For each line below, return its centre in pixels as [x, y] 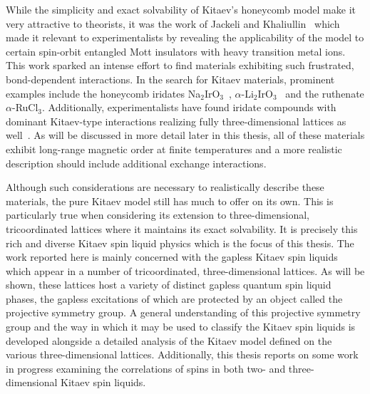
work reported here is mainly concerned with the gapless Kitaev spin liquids [172, 257]
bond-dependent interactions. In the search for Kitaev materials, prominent [170, 79]
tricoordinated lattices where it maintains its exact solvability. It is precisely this [182, 228]
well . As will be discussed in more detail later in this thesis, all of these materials [185, 135]
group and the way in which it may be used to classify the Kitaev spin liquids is [181, 327]
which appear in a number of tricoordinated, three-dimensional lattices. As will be [185, 270]
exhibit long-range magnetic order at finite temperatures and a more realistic [174, 149]
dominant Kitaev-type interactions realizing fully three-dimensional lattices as [176, 121]
